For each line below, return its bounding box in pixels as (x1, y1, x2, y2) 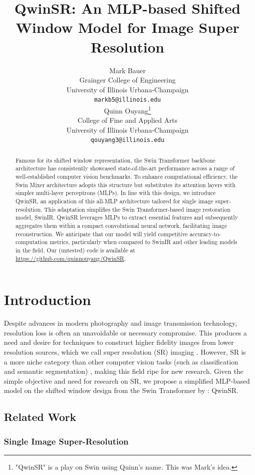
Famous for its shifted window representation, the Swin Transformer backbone (15, 156, 216, 164)
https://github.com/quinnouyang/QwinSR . (15, 254, 126, 262)
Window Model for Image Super (16, 17, 239, 37)
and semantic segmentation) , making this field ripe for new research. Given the (4, 366, 244, 376)
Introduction (4, 289, 91, 309)
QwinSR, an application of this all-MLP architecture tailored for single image (15, 197, 213, 205)
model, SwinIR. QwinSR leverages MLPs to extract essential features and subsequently (15, 213, 238, 222)
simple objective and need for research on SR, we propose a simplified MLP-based (4, 375, 250, 386)
